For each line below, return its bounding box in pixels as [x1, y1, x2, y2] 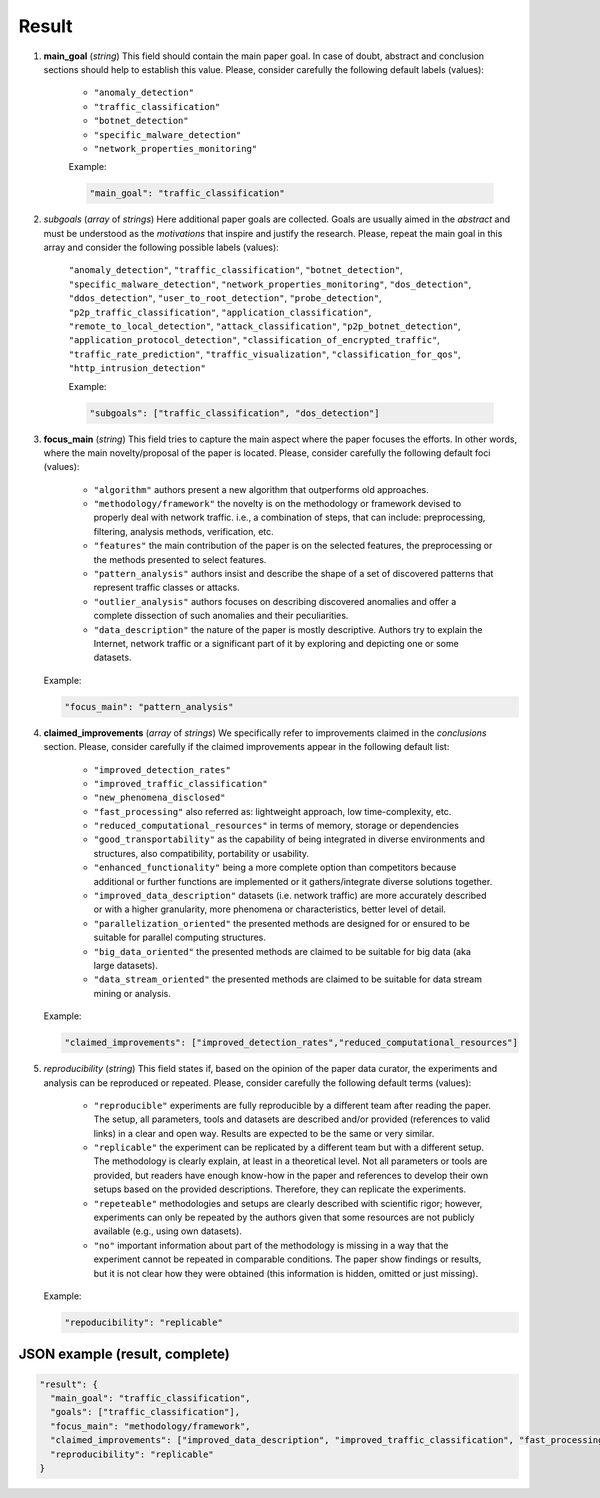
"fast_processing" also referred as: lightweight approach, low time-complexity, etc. [93, 805, 452, 817]
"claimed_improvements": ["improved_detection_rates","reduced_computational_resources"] [64, 1037, 519, 1049]
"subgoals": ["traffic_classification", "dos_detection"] [89, 407, 380, 419]
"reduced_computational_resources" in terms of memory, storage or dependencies [93, 820, 460, 832]
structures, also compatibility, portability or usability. [93, 847, 310, 859]
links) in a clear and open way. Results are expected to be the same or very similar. [93, 1127, 435, 1139]
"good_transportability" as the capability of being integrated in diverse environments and [93, 833, 485, 845]
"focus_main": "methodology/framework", [50, 1420, 251, 1432]
